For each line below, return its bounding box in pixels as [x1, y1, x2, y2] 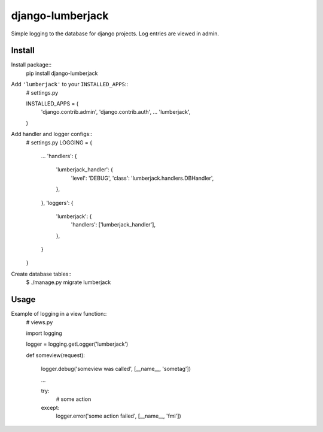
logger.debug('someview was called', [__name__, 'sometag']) [41, 365, 191, 373]
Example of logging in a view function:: [11, 310, 107, 318]
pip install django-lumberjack [26, 70, 98, 77]
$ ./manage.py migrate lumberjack [26, 279, 111, 286]
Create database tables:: [11, 270, 72, 277]
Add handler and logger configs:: [11, 131, 93, 138]
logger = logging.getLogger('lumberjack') [26, 340, 129, 348]
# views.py [26, 318, 53, 326]
